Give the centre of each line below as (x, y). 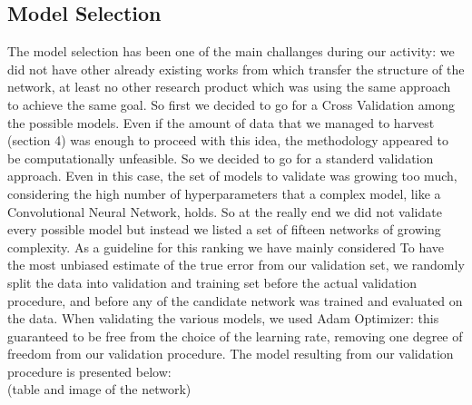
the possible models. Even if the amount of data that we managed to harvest (221, 122)
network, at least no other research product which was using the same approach (229, 87)
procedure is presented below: (89, 371)
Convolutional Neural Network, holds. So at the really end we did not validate (225, 211)
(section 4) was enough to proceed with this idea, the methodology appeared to (228, 140)
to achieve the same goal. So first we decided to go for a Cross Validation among (231, 104)
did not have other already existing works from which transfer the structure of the (236, 69)
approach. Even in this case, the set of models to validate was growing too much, (232, 176)
